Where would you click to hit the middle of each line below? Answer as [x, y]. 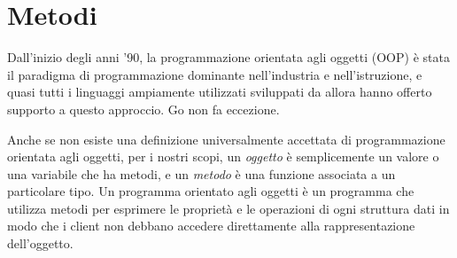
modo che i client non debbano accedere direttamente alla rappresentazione [211, 226]
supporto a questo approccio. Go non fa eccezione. [143, 109]
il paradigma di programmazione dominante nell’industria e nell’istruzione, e [215, 74]
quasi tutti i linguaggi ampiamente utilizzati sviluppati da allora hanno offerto [220, 92]
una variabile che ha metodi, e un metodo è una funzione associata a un [201, 173]
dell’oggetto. [40, 243]
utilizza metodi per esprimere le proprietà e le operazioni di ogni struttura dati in [228, 208]
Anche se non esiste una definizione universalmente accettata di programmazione [226, 139]
